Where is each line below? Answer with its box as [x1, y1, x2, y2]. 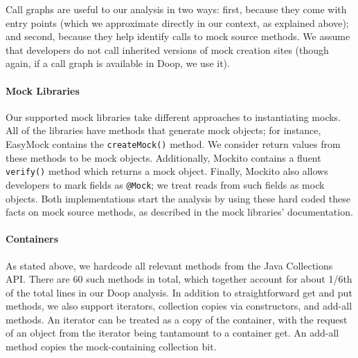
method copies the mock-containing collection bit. [6, 339, 217, 354]
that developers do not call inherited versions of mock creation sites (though [6, 42, 329, 57]
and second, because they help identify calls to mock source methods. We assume [6, 29, 350, 44]
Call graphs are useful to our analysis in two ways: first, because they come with [6, 2, 347, 16]
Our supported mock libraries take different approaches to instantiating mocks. [6, 109, 341, 124]
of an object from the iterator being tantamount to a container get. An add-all [6, 326, 339, 340]
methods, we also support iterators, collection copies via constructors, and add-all [6, 299, 352, 313]
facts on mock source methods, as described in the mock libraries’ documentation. [6, 205, 353, 219]
